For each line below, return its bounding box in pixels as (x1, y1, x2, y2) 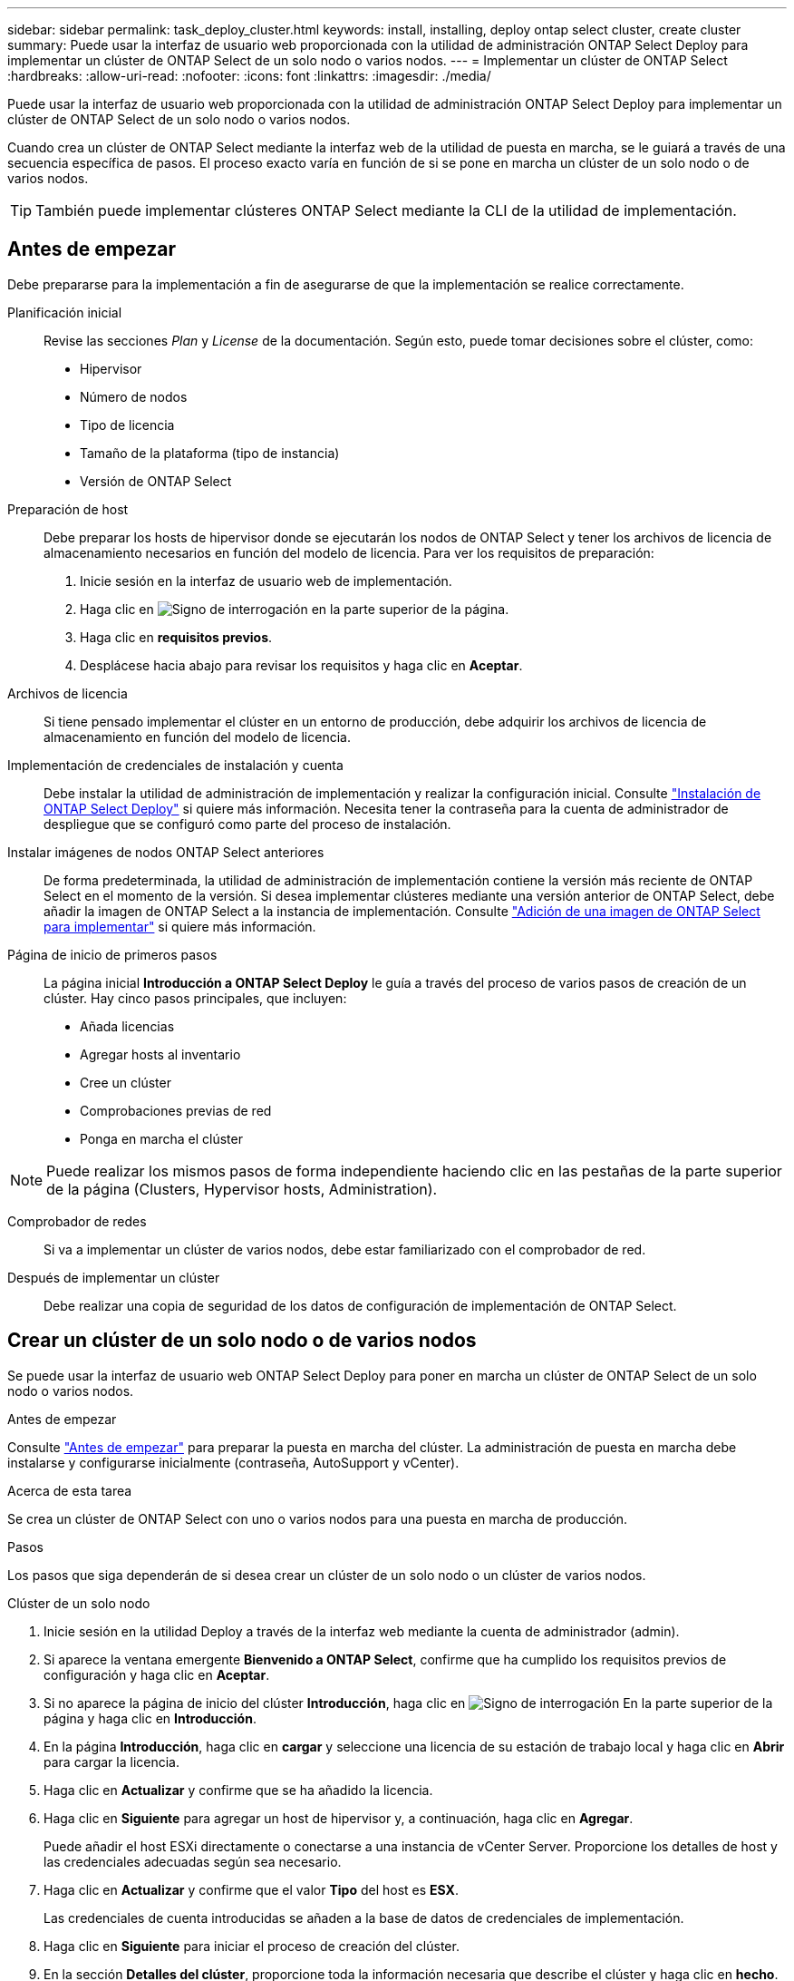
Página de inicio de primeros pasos (7, 946, 218, 962)
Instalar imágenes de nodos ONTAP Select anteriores (7, 844, 324, 860)
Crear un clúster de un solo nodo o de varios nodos (7, 1329, 477, 1352)
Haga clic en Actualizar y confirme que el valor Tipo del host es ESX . (44, 1881, 459, 1898)
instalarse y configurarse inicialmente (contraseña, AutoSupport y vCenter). (7, 1454, 460, 1470)
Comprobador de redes (7, 1213, 147, 1229)
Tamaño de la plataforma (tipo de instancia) (80, 444, 340, 461)
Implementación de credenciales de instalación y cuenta (7, 756, 344, 773)
